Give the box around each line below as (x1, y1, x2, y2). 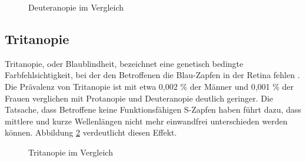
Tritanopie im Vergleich (28, 146, 113, 158)
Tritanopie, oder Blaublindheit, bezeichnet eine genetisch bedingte (5, 57, 244, 69)
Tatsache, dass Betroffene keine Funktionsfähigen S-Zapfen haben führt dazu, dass (5, 103, 301, 116)
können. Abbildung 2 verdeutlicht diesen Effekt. (5, 126, 177, 139)
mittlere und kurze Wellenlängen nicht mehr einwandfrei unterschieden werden (5, 114, 288, 127)
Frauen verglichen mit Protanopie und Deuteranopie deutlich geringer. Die (5, 92, 274, 104)
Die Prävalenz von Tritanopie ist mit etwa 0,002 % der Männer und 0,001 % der (5, 80, 294, 92)
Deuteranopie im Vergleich (28, 1, 124, 13)
